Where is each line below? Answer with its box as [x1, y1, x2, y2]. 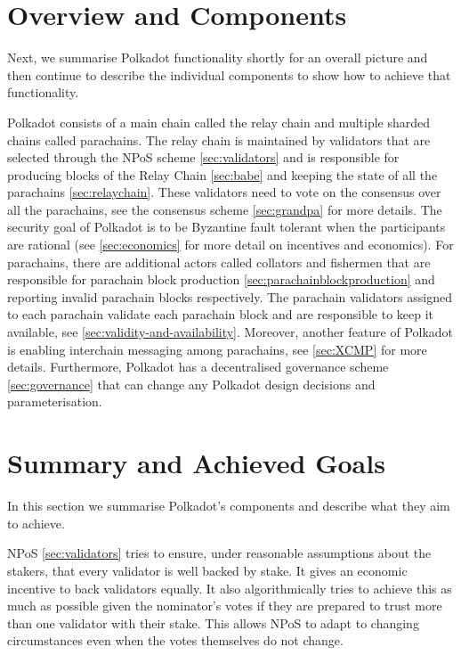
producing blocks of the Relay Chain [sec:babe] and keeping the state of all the [7, 165, 438, 184]
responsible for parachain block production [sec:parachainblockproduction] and [7, 270, 435, 289]
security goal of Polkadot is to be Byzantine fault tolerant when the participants [7, 217, 446, 236]
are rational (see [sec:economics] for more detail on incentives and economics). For [7, 235, 454, 254]
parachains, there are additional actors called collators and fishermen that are [7, 252, 431, 271]
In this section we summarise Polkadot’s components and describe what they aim [7, 496, 450, 515]
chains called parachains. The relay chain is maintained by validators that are [7, 130, 431, 149]
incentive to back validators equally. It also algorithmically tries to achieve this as [7, 578, 452, 597]
